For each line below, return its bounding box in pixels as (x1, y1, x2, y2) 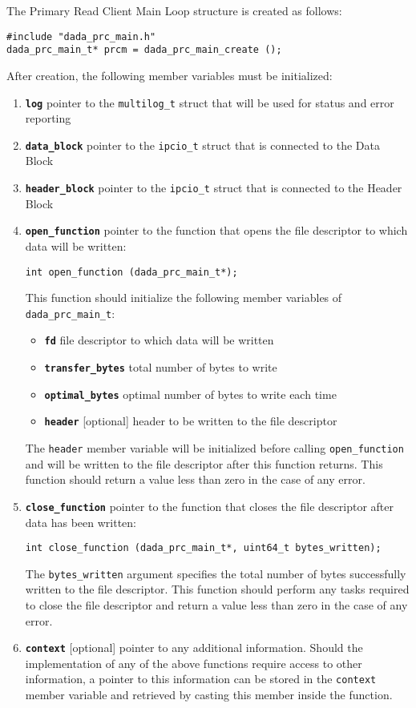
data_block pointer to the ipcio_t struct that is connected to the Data (25, 136, 380, 153)
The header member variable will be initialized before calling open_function (25, 440, 404, 457)
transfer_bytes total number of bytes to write (44, 359, 277, 376)
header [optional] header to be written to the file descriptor (44, 412, 337, 429)
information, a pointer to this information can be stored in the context (25, 670, 377, 687)
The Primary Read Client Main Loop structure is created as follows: (6, 2, 342, 18)
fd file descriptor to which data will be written (44, 332, 274, 348)
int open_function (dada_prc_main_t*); (25, 266, 238, 278)
